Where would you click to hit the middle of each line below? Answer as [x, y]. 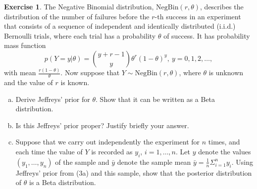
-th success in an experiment [198, 16]
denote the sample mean [154, 162]
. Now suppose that [90, 72]
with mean [20, 72]
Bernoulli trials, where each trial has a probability [80, 35]
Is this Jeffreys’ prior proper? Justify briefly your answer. [102, 125]
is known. [75, 82]
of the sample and [82, 162]
